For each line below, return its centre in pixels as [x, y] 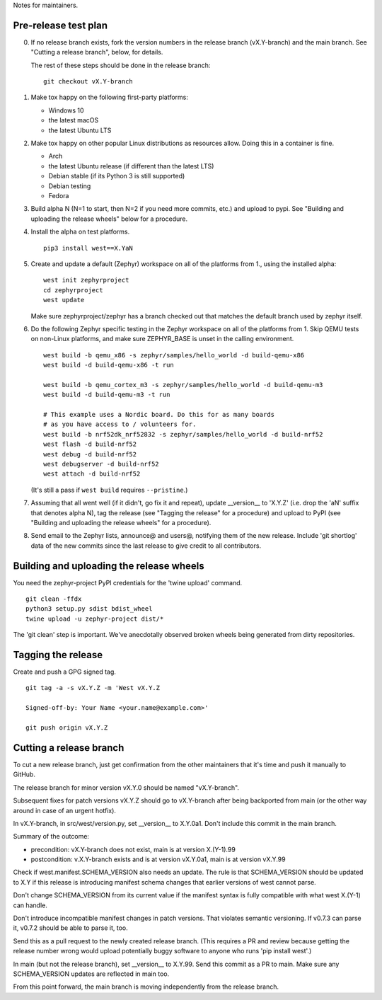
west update [64, 300]
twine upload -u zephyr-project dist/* [95, 619]
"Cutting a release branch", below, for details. [97, 52]
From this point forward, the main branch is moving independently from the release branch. [146, 987]
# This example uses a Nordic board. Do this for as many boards [159, 415]
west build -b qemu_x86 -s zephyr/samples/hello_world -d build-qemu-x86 [174, 355]
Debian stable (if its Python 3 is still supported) [117, 176]
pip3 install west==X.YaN [88, 248]
